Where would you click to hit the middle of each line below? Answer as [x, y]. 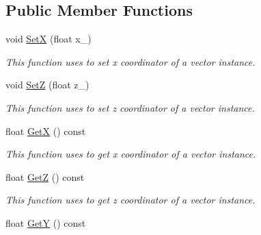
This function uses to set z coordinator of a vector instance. [130, 107]
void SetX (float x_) [49, 39]
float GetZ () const [45, 176]
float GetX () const [46, 131]
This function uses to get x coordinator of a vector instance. [131, 154]
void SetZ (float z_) [47, 85]
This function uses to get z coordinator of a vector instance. [130, 200]
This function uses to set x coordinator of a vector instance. [130, 61]
